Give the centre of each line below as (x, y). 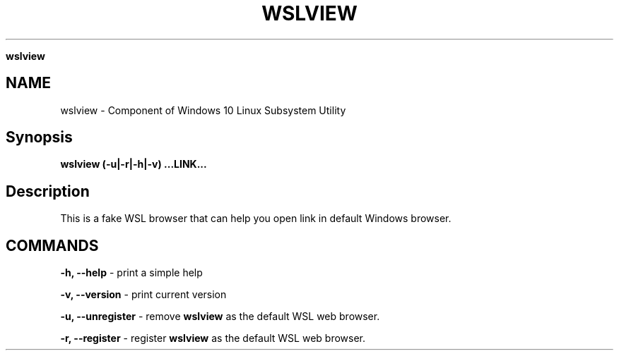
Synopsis (39, 137)
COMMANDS (52, 245)
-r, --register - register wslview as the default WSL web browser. (213, 338)
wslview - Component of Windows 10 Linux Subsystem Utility (203, 110)
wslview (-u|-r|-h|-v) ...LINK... (134, 164)
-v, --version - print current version (143, 295)
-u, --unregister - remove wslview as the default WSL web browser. (220, 317)
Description (48, 191)
